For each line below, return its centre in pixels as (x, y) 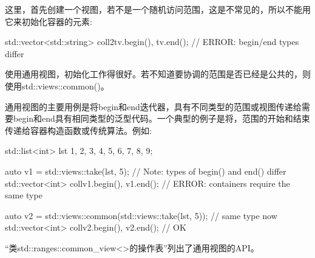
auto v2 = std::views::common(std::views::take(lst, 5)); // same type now (141, 215)
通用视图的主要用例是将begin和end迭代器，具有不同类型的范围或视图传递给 (153, 106)
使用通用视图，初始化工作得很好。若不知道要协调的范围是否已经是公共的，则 (158, 74)
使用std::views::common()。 (57, 85)
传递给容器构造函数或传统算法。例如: (78, 130)
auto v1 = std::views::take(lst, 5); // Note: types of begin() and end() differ (146, 171)
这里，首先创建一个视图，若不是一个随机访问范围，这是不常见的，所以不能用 (158, 9)
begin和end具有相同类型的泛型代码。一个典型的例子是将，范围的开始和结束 (161, 118)
